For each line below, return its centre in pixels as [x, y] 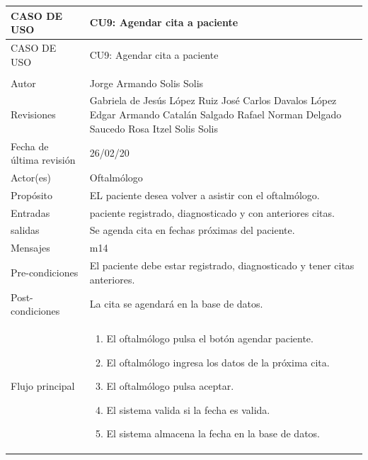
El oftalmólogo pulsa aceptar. [170, 386]
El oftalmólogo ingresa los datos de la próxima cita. [218, 362]
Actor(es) [31, 177]
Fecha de [30, 146]
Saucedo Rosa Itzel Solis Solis [154, 128]
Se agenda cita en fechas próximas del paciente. [192, 230]
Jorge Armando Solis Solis [146, 83]
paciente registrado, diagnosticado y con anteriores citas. [212, 212]
